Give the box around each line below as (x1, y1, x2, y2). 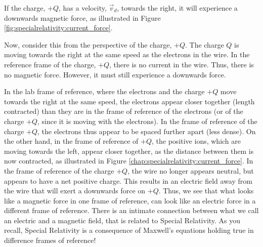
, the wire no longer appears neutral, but (127, 165, 254, 176)
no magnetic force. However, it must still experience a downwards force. (4, 69, 226, 79)
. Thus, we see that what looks (158, 185, 254, 196)
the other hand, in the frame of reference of (4, 136, 139, 146)
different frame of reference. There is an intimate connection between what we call (4, 205, 259, 216)
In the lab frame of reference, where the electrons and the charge (4, 86, 205, 97)
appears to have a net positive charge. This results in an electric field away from (4, 175, 252, 186)
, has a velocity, (58, 3, 107, 13)
